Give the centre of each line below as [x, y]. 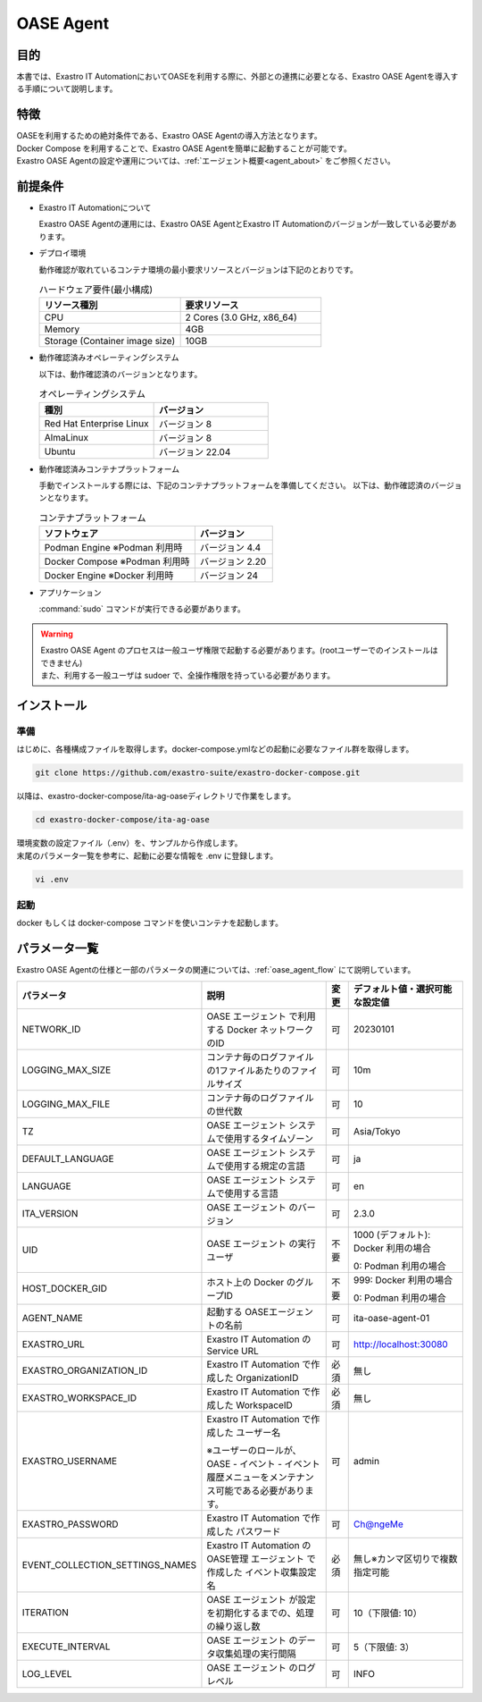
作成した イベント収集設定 [262, 1571]
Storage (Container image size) [110, 341]
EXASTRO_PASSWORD [71, 1524]
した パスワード [248, 1531]
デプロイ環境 [62, 253]
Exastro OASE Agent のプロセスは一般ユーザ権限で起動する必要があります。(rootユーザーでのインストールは [240, 650]
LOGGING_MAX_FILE [66, 1104]
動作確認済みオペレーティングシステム [109, 358]
